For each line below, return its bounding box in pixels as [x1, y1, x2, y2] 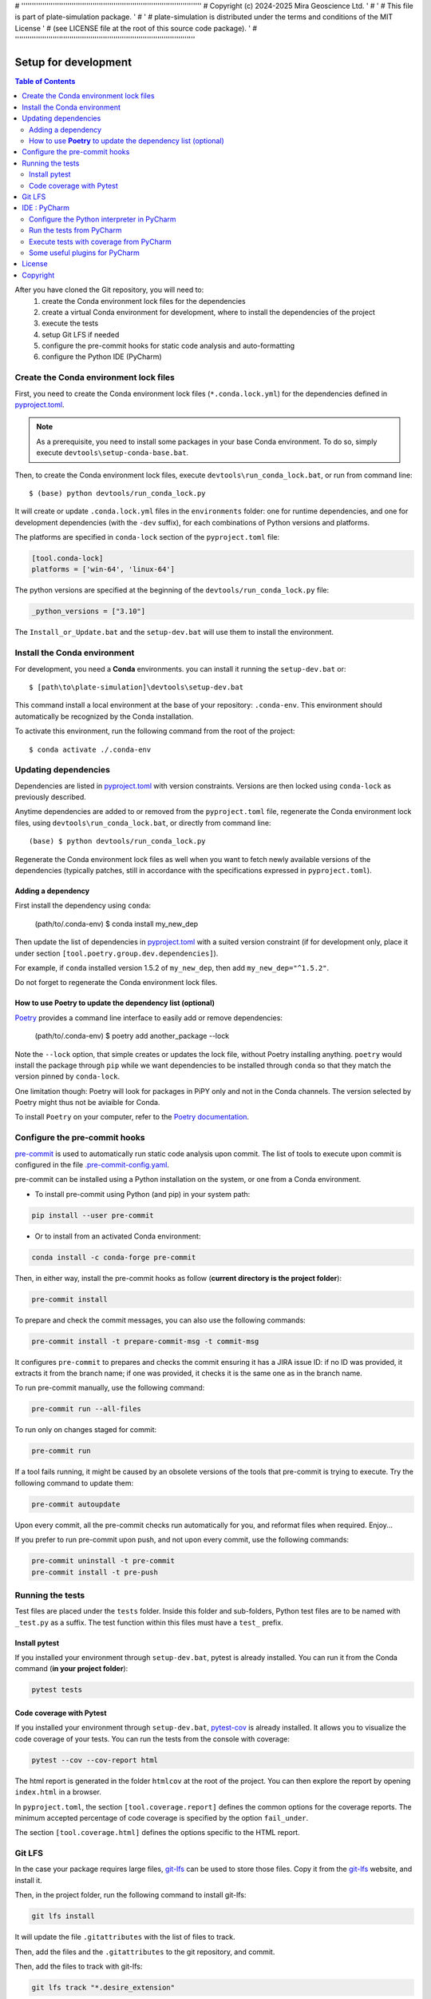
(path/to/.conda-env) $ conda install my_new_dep [34, 919, 199, 928]
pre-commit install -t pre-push [31, 1567, 159, 1577]
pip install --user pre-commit [31, 1211, 155, 1219]
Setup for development [14, 55, 132, 69]
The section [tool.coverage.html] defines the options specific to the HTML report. [14, 1828, 300, 1837]
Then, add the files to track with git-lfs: [14, 1961, 143, 1971]
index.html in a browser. [14, 1787, 101, 1797]
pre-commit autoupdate [31, 1499, 121, 1509]
